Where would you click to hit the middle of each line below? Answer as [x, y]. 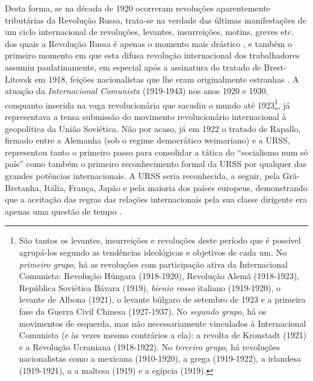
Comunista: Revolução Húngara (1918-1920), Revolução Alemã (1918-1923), [159, 276]
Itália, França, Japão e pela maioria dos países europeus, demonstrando [176, 187]
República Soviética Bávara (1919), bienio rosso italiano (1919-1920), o [150, 287]
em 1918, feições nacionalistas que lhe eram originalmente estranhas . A [167, 79]
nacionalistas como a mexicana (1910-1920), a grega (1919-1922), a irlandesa [160, 358]
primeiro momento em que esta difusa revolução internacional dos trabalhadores [152, 55]
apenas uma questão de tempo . [64, 211]
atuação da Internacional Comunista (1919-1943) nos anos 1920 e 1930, [137, 91]
